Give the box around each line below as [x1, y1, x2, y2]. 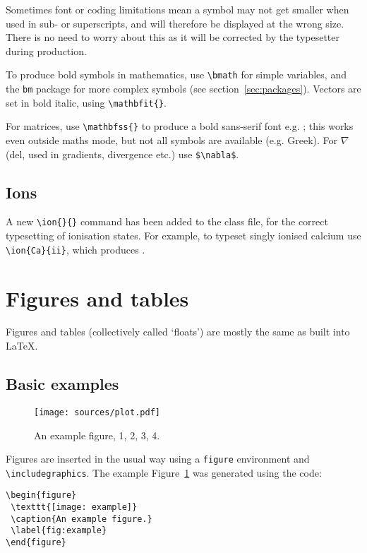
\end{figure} [6, 537, 66, 548]
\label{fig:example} [11, 525, 107, 536]
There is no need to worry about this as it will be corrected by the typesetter [6, 30, 340, 44]
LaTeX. [6, 338, 38, 353]
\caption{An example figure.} [11, 513, 152, 524]
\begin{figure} [6, 490, 77, 501]
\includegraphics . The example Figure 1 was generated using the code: [6, 465, 322, 480]
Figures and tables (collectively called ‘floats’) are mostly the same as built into [6, 324, 350, 339]
